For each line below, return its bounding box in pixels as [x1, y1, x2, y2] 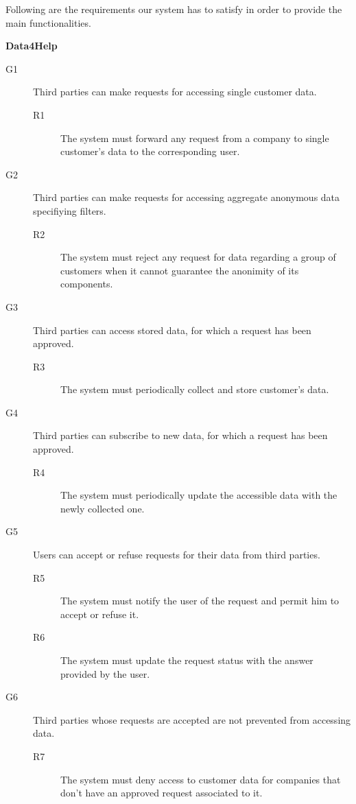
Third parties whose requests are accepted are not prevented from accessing [33, 712, 351, 726]
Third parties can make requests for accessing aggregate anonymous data [33, 190, 340, 204]
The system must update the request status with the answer [60, 653, 313, 667]
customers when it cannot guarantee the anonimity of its [60, 263, 299, 277]
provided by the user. [60, 666, 150, 681]
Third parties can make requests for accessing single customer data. [33, 84, 317, 99]
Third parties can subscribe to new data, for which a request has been [33, 428, 328, 442]
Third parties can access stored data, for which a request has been [33, 322, 311, 337]
